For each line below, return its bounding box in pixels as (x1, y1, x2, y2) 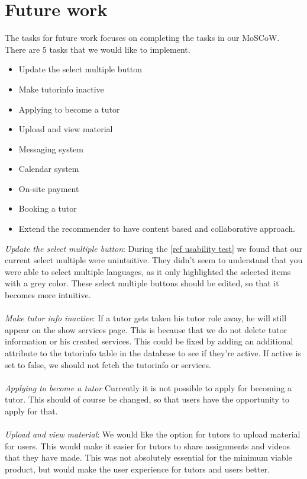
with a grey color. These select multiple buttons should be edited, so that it (5, 277, 279, 289)
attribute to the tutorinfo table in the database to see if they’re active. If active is (5, 347, 301, 359)
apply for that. (5, 404, 58, 417)
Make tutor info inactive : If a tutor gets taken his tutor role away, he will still (5, 312, 287, 324)
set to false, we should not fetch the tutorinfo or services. (5, 358, 211, 371)
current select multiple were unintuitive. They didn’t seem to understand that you (5, 254, 303, 266)
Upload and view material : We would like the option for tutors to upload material (5, 428, 300, 440)
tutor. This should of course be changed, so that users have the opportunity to (5, 393, 289, 405)
